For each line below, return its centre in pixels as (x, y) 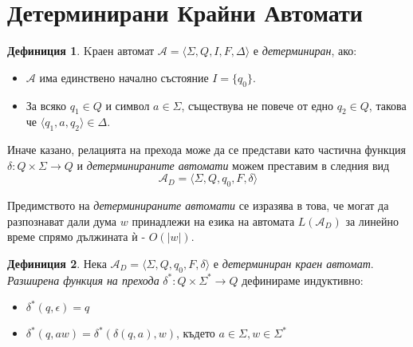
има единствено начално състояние (124, 77)
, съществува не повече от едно (258, 105)
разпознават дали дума (62, 221)
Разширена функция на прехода (83, 280)
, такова (387, 105)
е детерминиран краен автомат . (293, 263)
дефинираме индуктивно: (303, 280)
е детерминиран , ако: (305, 51)
